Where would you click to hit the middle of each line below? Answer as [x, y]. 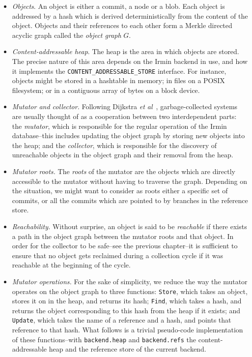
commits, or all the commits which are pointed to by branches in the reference [130, 200]
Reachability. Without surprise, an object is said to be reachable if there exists [129, 226]
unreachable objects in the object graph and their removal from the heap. [123, 155]
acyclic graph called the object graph [67, 35]
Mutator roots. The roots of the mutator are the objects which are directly [124, 171]
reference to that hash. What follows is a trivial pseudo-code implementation [127, 330]
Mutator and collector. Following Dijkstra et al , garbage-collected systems [125, 106]
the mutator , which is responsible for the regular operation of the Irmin [119, 126]
